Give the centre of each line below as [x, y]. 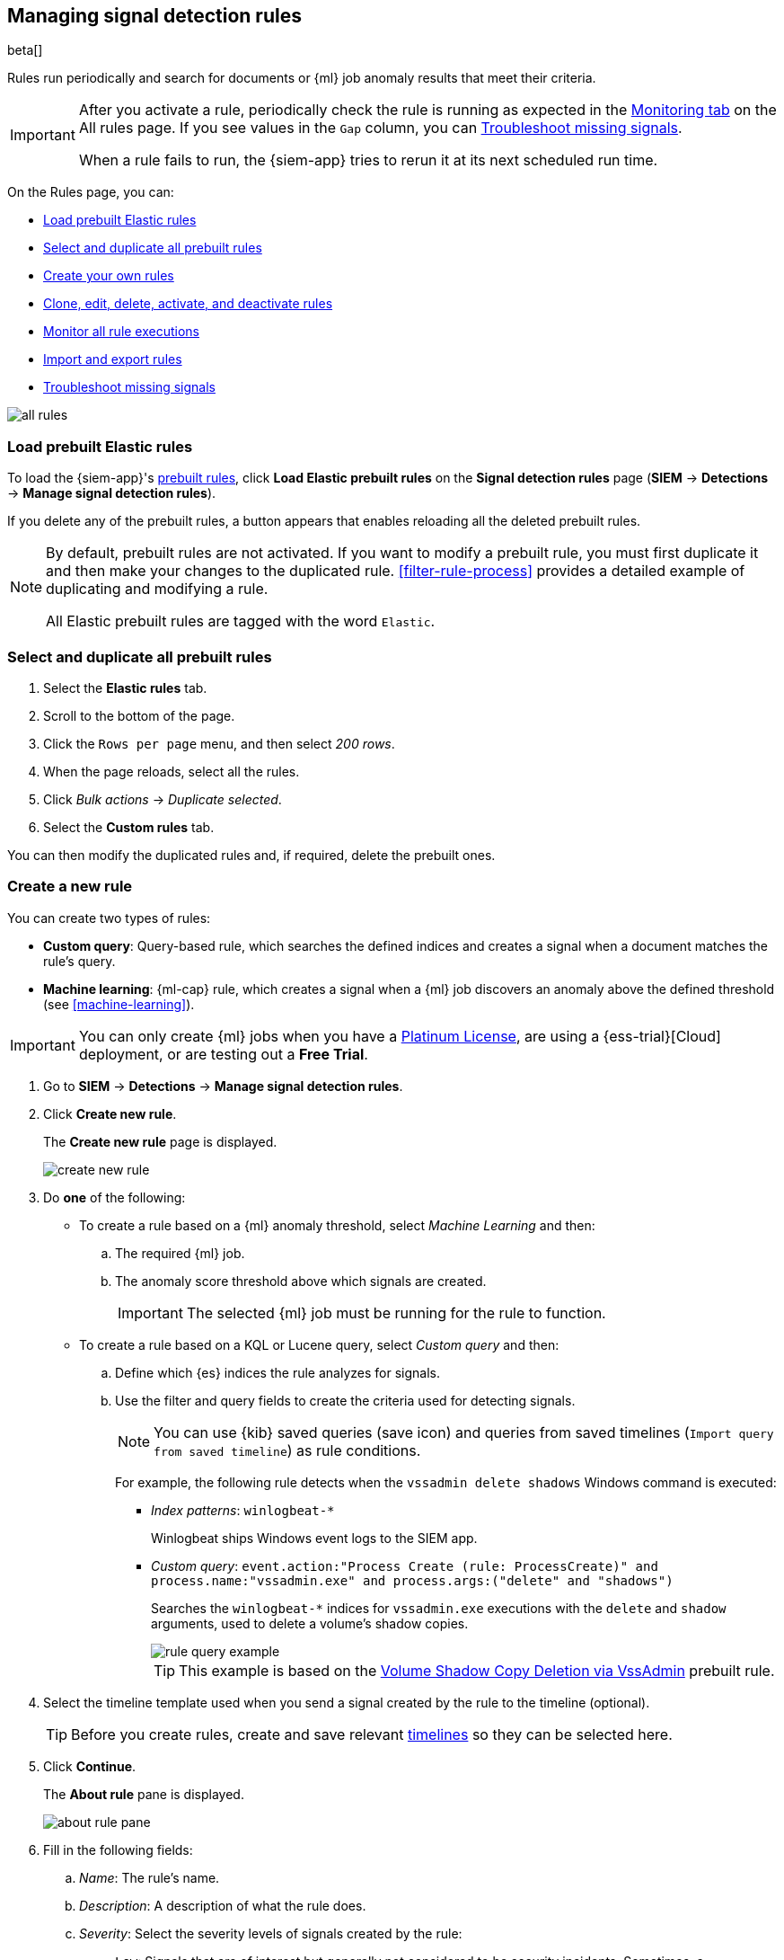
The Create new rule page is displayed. [160, 1141]
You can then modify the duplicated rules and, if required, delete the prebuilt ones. [251, 855]
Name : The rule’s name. [150, 1877]
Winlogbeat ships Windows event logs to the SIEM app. [314, 1538]
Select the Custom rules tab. [129, 827]
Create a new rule [70, 887]
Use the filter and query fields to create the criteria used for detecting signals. [345, 1400]
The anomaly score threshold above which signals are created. [301, 1281]
